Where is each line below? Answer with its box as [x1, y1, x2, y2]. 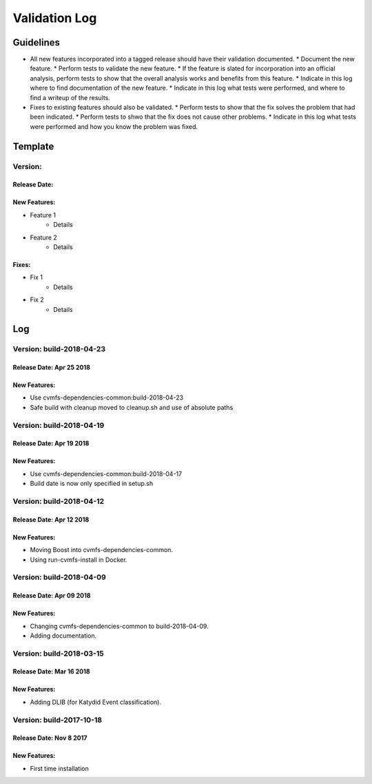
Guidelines [12, 37, 60, 48]
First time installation [30, 764, 90, 772]
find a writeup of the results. [30, 93, 110, 101]
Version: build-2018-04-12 [12, 496, 105, 506]
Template [12, 140, 54, 152]
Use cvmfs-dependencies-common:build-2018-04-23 [30, 393, 184, 402]
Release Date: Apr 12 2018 [12, 515, 90, 524]
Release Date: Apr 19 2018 [12, 439, 90, 448]
